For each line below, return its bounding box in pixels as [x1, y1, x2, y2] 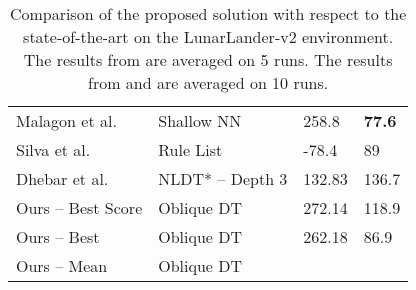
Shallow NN [158, 109, 242, 132]
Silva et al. [16, 138, 91, 161]
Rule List [158, 138, 223, 161]
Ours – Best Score [16, 196, 143, 219]
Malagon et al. [16, 109, 117, 132]
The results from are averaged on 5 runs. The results [23, 48, 393, 71]
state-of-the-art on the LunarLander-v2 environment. [23, 25, 394, 48]
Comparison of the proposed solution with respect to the [9, 2, 407, 25]
